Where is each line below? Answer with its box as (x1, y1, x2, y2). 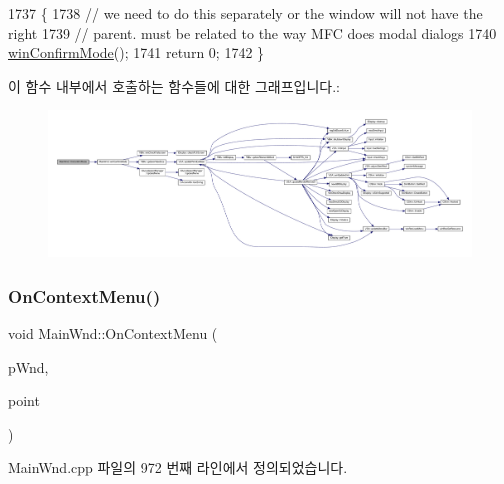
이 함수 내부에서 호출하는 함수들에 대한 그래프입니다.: (8, 75, 340, 96)
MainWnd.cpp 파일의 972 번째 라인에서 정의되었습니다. (8, 457, 348, 478)
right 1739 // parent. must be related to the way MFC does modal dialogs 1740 (8, 22, 497, 43)
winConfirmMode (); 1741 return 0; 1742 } (8, 42, 265, 63)
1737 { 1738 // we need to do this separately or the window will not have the (8, 3, 483, 23)
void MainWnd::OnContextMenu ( (8, 322, 218, 343)
